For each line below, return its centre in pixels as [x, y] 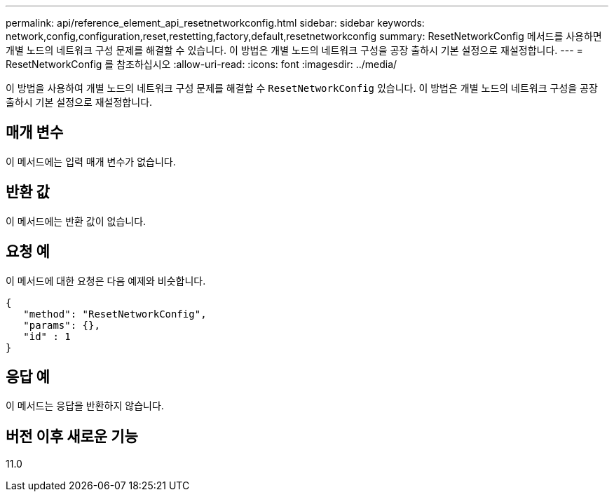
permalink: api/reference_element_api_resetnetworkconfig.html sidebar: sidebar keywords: [215, 23]
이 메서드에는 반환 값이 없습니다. [76, 221]
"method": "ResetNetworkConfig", [115, 314]
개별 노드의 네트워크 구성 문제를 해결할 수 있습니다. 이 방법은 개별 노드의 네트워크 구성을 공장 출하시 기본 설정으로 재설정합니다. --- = [294, 50]
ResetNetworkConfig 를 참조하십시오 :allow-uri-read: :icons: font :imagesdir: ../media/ [202, 64]
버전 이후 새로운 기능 [72, 436]
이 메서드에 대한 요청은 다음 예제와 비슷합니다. [106, 280]
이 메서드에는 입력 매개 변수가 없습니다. [91, 161]
